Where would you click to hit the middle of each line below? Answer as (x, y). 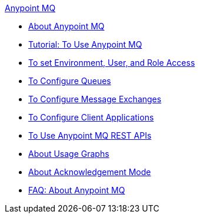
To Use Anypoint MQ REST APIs (90, 135)
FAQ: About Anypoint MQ (77, 190)
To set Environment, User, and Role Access (112, 63)
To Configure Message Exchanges (95, 99)
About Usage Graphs (69, 154)
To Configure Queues (70, 81)
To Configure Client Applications (91, 117)
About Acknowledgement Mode (90, 172)
